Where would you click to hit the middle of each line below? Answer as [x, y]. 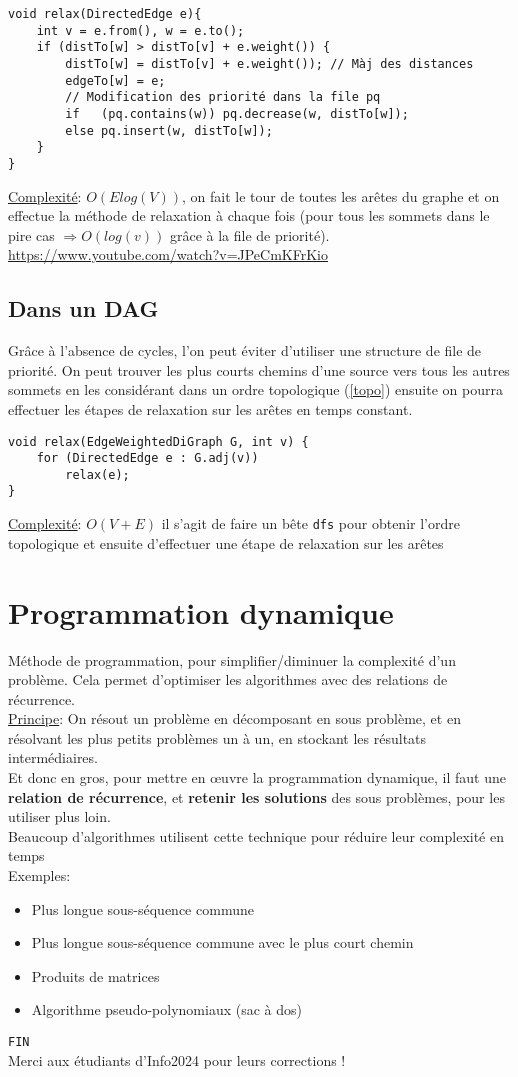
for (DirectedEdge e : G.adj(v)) [147, 458]
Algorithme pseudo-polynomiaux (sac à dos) [166, 1009]
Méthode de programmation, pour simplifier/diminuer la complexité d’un [232, 659]
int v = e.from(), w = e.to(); [140, 30]
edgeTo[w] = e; [115, 80]
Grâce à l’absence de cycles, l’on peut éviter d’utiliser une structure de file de [245, 350]
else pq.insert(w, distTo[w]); [169, 130]
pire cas [31, 234]
